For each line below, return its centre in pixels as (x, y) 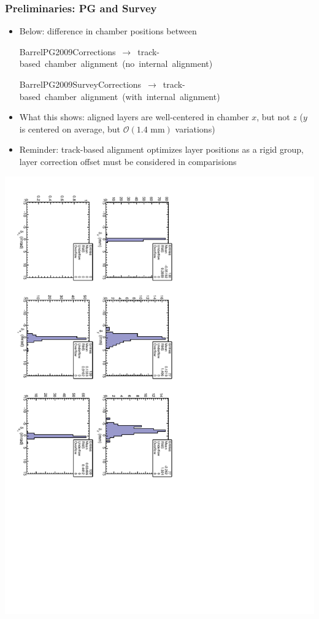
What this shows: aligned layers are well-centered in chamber (134, 117)
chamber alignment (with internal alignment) (133, 96)
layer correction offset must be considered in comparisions (128, 161)
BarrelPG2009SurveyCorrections (80, 84)
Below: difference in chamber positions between (108, 31)
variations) (195, 129)
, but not (273, 117)
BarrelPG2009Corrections (67, 51)
